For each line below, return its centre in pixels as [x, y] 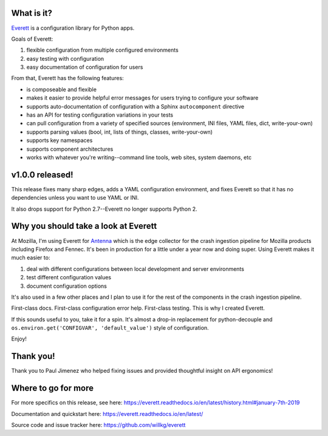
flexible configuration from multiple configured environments [102, 50]
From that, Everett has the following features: [67, 78]
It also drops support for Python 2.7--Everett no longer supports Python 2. [104, 209]
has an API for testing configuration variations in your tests [100, 115]
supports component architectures [70, 149]
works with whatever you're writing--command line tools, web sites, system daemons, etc [139, 157]
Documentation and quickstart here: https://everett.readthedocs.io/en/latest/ [107, 414]
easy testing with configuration [65, 58]
